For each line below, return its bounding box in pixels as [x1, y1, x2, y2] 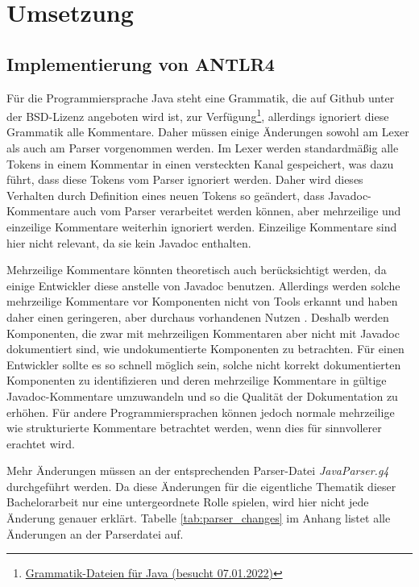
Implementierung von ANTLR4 [6, 51, 275, 76]
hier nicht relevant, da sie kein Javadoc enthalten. [6, 234, 251, 251]
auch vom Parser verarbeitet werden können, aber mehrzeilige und [73, 202, 401, 219]
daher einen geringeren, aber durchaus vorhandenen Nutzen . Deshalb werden [6, 308, 389, 325]
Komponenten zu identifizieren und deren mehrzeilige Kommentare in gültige [6, 372, 387, 389]
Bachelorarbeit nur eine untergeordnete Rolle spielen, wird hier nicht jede [6, 493, 369, 510]
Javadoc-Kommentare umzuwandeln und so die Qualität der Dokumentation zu [6, 387, 398, 404]
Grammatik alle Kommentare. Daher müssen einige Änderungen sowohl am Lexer [6, 123, 409, 140]
